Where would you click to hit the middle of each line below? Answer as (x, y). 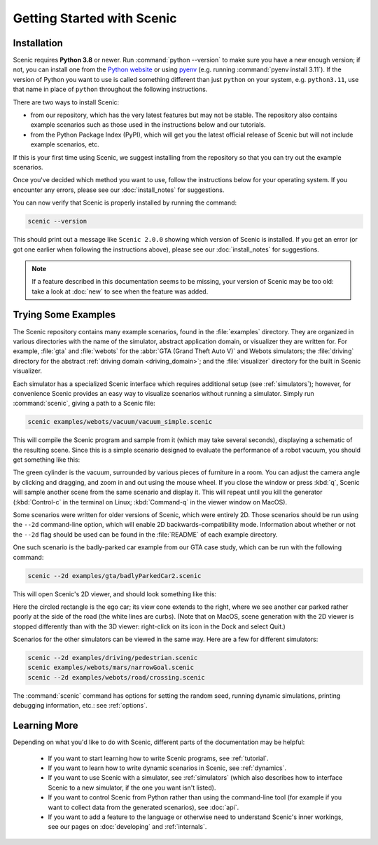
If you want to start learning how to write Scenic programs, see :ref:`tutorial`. (158, 758)
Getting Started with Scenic (95, 18)
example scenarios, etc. (65, 144)
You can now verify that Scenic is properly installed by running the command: (125, 202)
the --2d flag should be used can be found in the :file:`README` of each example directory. (145, 534)
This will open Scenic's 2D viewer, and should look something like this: (115, 594)
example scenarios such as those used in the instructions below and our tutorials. (148, 125)
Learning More (45, 726)
